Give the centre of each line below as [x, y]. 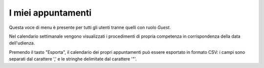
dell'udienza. [22, 43]
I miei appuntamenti [50, 13]
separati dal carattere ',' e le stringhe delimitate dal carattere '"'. [73, 59]
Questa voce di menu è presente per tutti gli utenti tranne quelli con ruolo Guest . [90, 27]
